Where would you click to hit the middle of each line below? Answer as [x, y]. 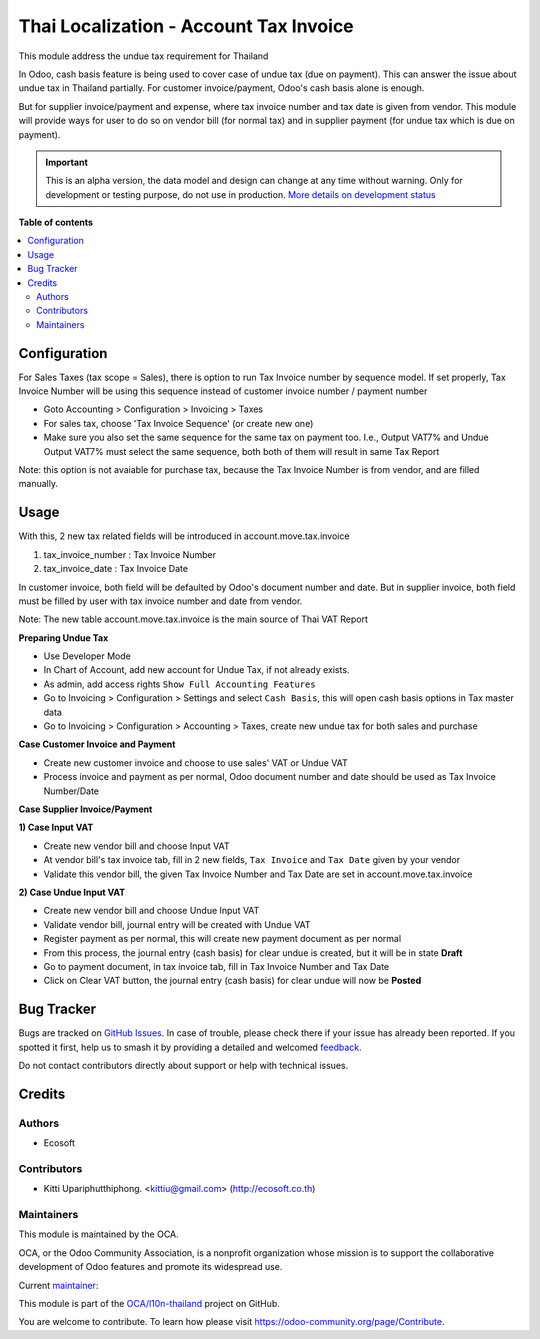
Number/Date [71, 791]
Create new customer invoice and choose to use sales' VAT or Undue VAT [196, 762]
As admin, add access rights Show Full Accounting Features [179, 684]
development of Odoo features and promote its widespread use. [150, 1267]
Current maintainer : [58, 1285]
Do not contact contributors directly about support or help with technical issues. [183, 1065]
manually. [38, 484]
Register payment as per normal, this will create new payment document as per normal [222, 939]
